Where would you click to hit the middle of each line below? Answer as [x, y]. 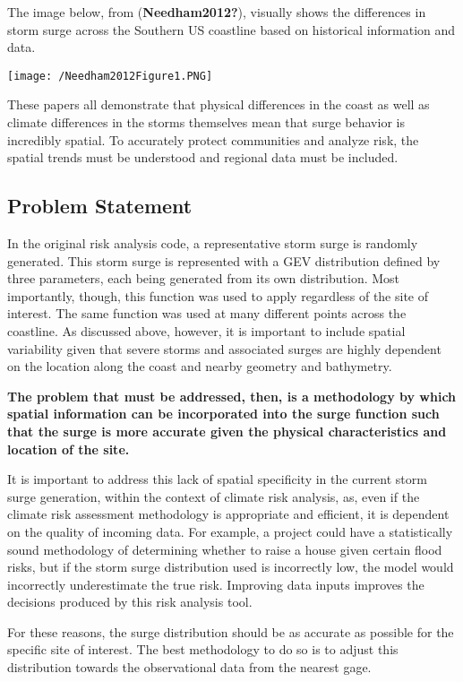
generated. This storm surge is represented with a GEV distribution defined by [224, 260]
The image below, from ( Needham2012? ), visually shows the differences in [217, 12]
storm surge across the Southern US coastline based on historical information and [231, 29]
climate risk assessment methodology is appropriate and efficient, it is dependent [228, 514]
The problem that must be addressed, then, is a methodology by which [232, 396]
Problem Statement [100, 206]
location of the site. [69, 449]
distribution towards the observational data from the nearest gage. [189, 667]
